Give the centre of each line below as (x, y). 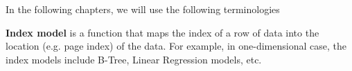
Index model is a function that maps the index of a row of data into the (162, 32)
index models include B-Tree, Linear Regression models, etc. (134, 59)
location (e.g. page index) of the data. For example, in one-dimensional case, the (176, 46)
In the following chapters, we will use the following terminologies (143, 9)
